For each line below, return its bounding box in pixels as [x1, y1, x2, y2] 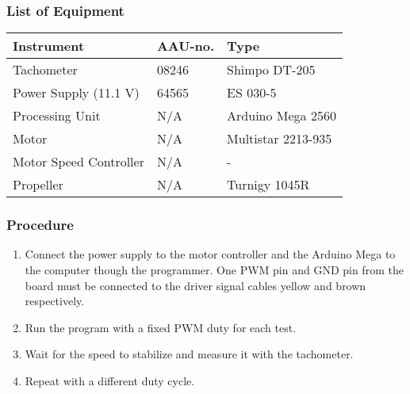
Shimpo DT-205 [227, 60, 316, 79]
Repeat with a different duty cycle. [25, 373, 195, 388]
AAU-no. [156, 36, 215, 55]
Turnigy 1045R [227, 175, 310, 194]
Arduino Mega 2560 [227, 106, 336, 125]
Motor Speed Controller [13, 152, 144, 171]
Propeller [13, 175, 63, 194]
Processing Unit [13, 106, 101, 125]
